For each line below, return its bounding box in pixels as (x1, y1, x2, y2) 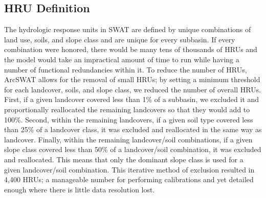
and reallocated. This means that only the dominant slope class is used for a (4, 154, 243, 164)
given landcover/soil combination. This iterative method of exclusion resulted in (4, 164, 255, 175)
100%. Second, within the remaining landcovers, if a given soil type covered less (4, 114, 253, 125)
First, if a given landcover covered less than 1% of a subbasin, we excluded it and (4, 94, 259, 105)
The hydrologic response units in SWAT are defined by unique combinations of (4, 24, 251, 35)
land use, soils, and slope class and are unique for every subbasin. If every (4, 34, 235, 44)
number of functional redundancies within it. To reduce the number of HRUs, (4, 64, 247, 75)
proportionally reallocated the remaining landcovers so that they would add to (4, 104, 250, 114)
